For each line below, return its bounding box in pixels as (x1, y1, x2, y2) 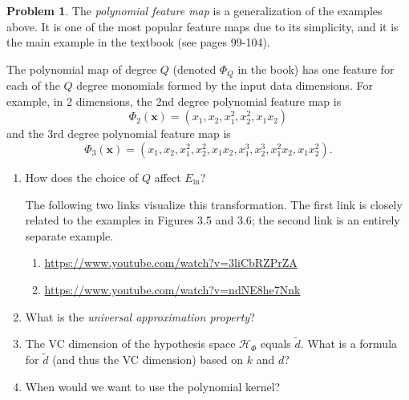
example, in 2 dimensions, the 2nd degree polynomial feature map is (6, 92, 342, 109)
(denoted (172, 60, 217, 77)
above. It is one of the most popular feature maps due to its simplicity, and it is (6, 18, 399, 34)
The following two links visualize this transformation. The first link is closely (25, 196, 403, 212)
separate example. (25, 227, 114, 244)
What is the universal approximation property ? (25, 308, 255, 325)
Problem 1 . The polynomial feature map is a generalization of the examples (6, 2, 383, 18)
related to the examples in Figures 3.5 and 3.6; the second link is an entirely (25, 212, 400, 228)
